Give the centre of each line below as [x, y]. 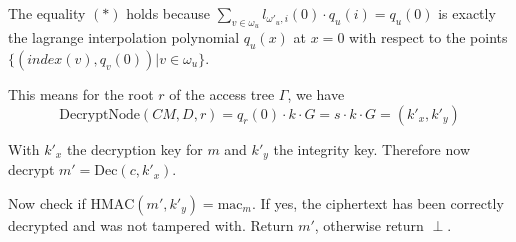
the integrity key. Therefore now [371, 148]
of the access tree [222, 94]
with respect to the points [428, 37]
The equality [47, 13]
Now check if [47, 202]
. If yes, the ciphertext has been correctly [377, 202]
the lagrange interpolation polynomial [124, 37]
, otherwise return [369, 224]
